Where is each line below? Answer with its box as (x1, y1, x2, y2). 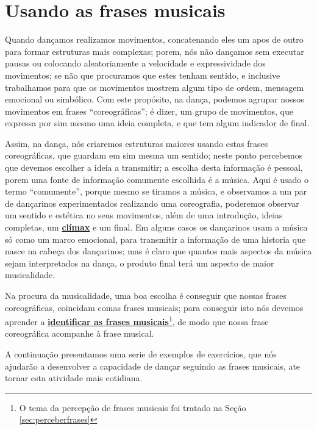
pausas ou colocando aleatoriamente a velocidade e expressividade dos (5, 57, 266, 70)
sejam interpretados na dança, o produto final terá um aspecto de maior (5, 256, 274, 269)
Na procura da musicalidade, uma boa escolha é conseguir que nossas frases (5, 289, 287, 301)
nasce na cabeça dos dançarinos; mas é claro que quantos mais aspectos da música (5, 245, 312, 257)
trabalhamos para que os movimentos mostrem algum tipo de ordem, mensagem (5, 81, 304, 93)
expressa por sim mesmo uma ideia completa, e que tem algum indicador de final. (5, 116, 310, 129)
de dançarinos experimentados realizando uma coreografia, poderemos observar (5, 196, 299, 209)
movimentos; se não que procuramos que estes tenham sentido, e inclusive (5, 68, 280, 81)
